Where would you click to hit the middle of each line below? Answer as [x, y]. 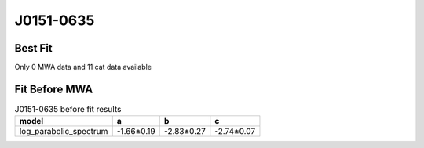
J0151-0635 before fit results [68, 110]
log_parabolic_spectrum [64, 132]
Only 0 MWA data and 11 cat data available [83, 67]
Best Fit [33, 48]
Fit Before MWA [54, 89]
